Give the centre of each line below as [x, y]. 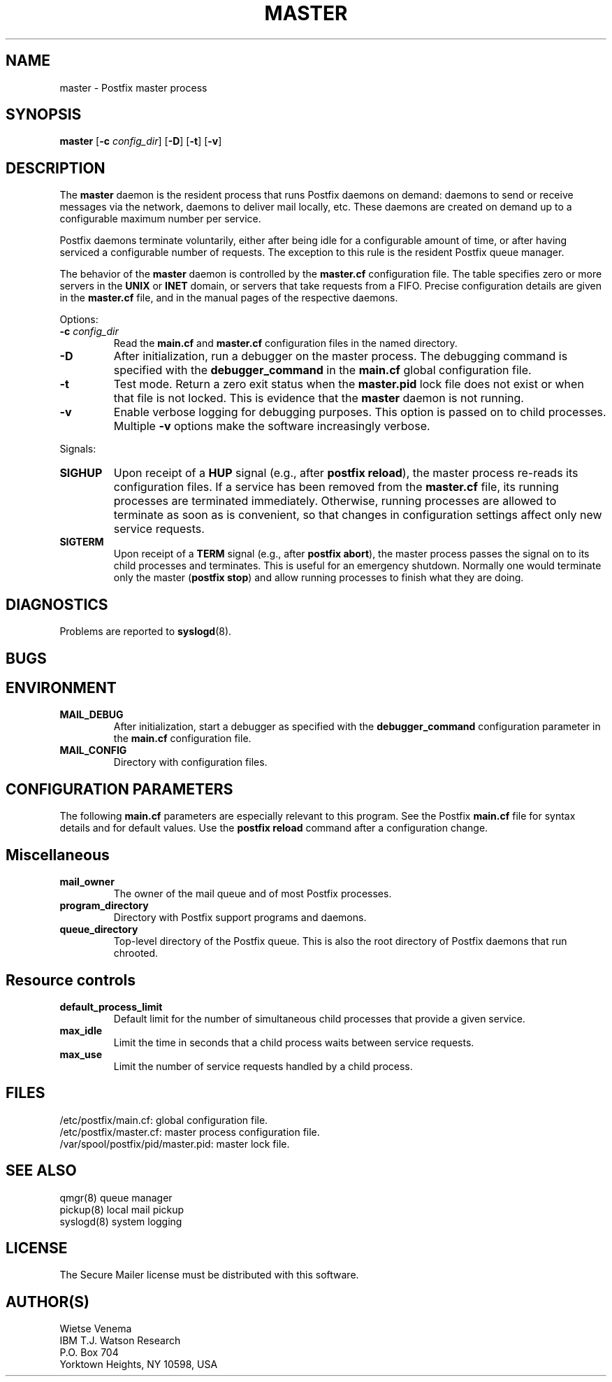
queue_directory [99, 929]
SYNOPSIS [44, 115]
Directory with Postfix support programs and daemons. [240, 918]
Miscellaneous [58, 855]
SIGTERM [82, 542]
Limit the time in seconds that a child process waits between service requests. [294, 1042]
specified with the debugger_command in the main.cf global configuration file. [322, 370]
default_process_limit [111, 1006]
